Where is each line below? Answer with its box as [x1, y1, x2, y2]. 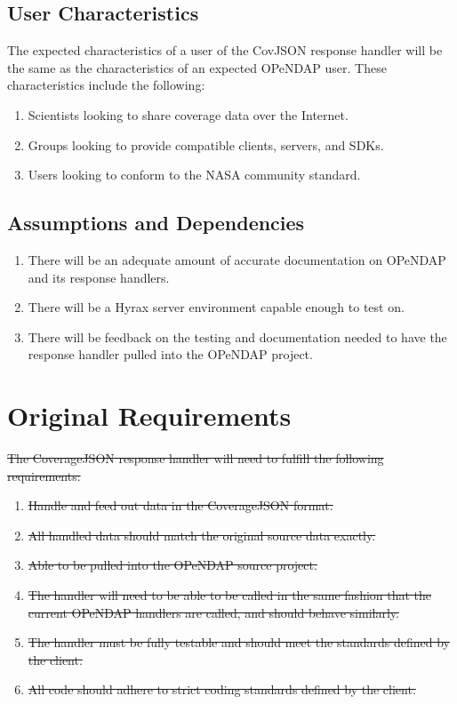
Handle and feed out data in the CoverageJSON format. [28, 496, 333, 515]
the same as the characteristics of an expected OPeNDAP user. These [7, 58, 387, 76]
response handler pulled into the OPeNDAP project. [28, 345, 313, 364]
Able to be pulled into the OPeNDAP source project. [28, 556, 317, 574]
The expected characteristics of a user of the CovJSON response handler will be [7, 41, 443, 60]
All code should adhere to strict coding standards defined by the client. [28, 680, 416, 699]
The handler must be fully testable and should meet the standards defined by [28, 633, 450, 652]
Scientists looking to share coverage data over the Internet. [28, 105, 349, 124]
